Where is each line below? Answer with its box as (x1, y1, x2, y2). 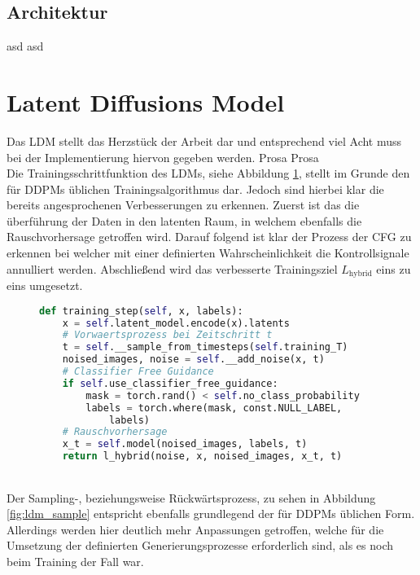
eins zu (376, 260, 411, 277)
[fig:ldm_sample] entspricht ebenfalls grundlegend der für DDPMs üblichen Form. (7, 505, 415, 522)
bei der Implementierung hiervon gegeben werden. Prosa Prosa (7, 148, 319, 165)
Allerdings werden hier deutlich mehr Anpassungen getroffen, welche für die (7, 520, 384, 538)
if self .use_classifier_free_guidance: (62, 377, 278, 389)
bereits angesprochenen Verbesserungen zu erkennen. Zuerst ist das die (7, 196, 360, 213)
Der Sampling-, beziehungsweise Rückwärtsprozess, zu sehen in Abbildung (7, 489, 376, 506)
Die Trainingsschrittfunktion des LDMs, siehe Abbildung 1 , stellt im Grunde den (7, 165, 410, 182)
